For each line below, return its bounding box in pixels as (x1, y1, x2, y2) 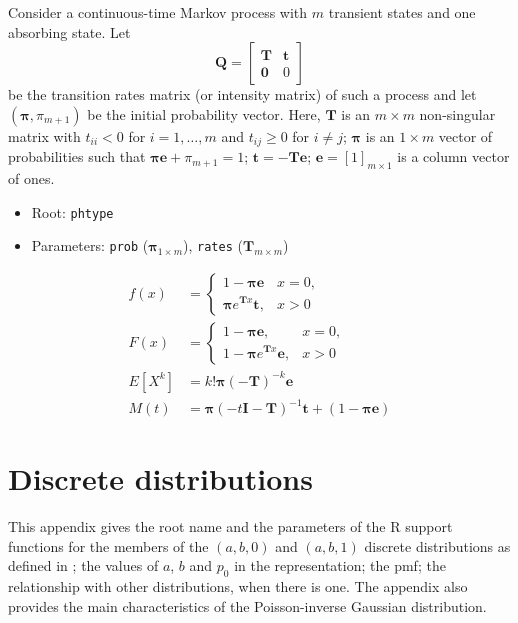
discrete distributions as (364, 535, 511, 556)
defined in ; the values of (8, 555, 159, 576)
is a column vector (397, 146, 510, 167)
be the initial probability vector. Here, (87, 103, 321, 124)
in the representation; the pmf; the (234, 555, 446, 576)
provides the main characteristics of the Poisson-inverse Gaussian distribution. (8, 595, 487, 616)
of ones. (8, 168, 55, 189)
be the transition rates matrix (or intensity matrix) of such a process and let (8, 84, 477, 105)
